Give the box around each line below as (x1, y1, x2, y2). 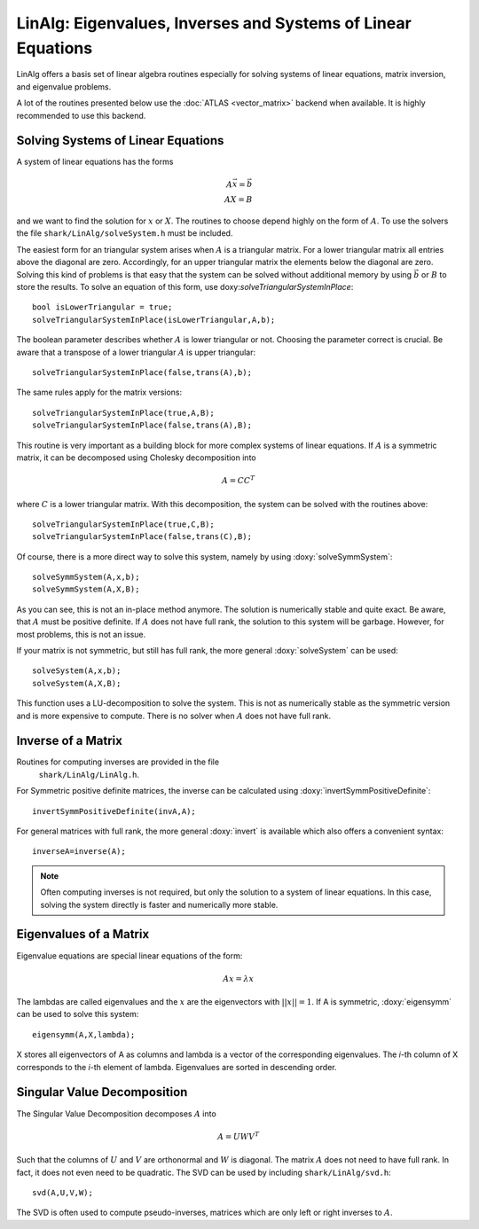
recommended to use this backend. (16, 110, 146, 121)
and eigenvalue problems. (16, 81, 112, 92)
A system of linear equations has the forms (16, 156, 174, 168)
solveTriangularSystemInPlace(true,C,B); (32, 519, 215, 529)
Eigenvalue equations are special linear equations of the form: (16, 950, 243, 961)
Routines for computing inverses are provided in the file (16, 756, 220, 767)
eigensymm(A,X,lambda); (32, 1029, 136, 1039)
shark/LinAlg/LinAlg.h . (38, 769, 140, 779)
